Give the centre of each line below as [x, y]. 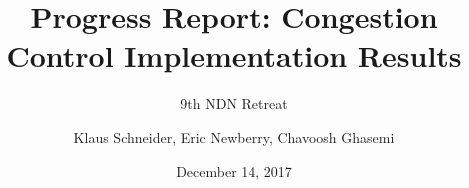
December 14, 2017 [234, 170]
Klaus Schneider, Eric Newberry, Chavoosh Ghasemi [234, 136]
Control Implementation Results [234, 55]
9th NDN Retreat [234, 103]
